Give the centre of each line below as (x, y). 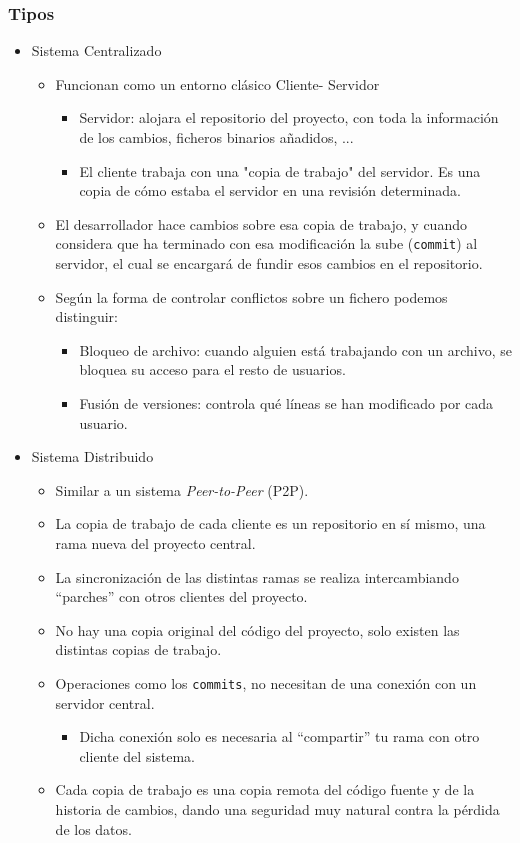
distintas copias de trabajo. (138, 649)
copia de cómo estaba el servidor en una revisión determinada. (270, 190)
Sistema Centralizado (96, 50)
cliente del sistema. (137, 755)
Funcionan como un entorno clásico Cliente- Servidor (217, 83)
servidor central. (105, 702)
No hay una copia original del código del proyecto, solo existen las (257, 629)
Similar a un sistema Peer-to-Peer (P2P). (182, 489)
